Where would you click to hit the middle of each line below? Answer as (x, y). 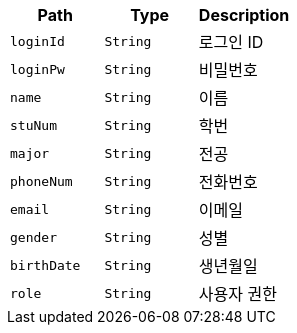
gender (33, 237)
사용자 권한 (237, 294)
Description (244, 15)
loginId (37, 41)
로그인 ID (231, 42)
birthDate (45, 265)
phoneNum (41, 181)
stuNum (33, 125)
